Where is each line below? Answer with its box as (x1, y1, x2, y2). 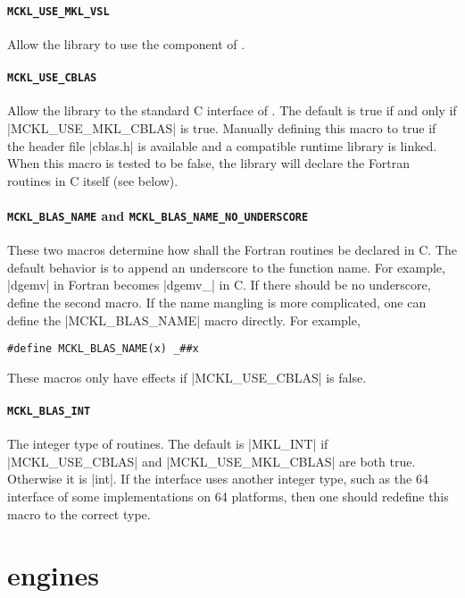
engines (7, 557, 100, 594)
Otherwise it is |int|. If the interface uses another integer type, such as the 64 (7, 469, 428, 488)
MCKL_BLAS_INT (7, 404, 91, 417)
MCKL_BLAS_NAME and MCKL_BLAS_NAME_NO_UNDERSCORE (7, 206, 309, 224)
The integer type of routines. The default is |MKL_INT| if (7, 434, 328, 453)
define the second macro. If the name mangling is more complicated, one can (7, 292, 427, 311)
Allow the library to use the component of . (7, 34, 245, 53)
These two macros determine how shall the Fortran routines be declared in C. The (7, 240, 457, 259)
